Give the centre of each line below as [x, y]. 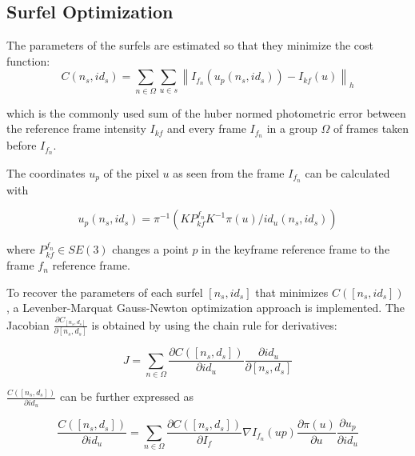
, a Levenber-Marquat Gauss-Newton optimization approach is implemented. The [206, 308]
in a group [292, 128]
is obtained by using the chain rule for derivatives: [214, 324]
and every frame [206, 128]
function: [28, 60]
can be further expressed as [127, 396]
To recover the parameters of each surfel [105, 292]
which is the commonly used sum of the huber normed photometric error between [206, 112]
